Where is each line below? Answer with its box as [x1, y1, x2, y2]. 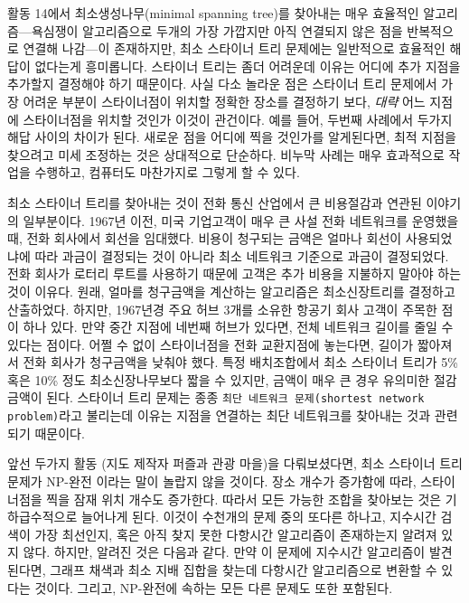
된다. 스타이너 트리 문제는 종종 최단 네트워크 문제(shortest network [46, 388, 425, 407]
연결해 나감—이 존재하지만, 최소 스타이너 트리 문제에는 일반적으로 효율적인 [23, 39, 446, 58]
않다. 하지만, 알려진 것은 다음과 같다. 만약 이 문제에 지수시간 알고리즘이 [23, 542, 426, 561]
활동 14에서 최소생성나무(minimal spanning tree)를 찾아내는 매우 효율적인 [7, 4, 419, 22]
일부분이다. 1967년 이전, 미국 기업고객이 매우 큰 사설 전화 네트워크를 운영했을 [23, 211, 459, 230]
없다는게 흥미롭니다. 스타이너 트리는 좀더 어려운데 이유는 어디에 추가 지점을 [34, 56, 461, 75]
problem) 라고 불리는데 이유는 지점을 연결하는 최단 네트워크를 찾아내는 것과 [7, 406, 431, 425]
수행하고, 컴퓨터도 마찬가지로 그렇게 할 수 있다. [34, 163, 300, 182]
